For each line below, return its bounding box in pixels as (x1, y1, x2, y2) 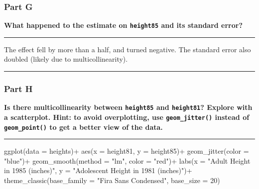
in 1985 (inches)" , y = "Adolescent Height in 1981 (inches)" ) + (4, 165, 192, 176)
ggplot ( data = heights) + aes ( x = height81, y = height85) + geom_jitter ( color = (4, 146, 249, 156)
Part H (4, 82, 33, 94)
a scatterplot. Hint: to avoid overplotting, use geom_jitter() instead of (4, 111, 250, 122)
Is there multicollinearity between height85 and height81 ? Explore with (4, 102, 253, 112)
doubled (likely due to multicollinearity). (4, 54, 128, 64)
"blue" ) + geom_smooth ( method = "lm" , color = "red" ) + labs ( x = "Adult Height (4, 155, 251, 166)
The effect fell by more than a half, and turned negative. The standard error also (4, 44, 251, 54)
